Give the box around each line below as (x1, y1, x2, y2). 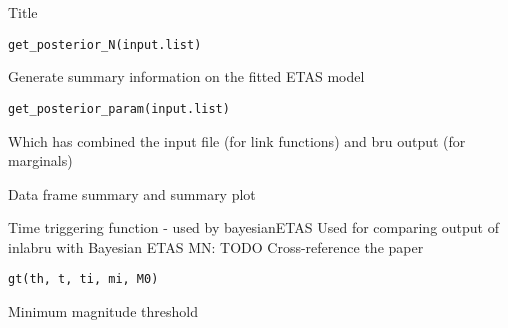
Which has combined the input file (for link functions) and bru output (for (8, 130, 466, 151)
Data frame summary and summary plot (8, 183, 256, 204)
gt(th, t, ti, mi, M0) (8, 272, 159, 287)
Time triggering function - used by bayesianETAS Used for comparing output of (8, 217, 500, 238)
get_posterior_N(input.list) (8, 37, 202, 52)
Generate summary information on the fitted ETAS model (8, 66, 365, 87)
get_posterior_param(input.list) (8, 101, 230, 116)
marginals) (8, 150, 73, 171)
